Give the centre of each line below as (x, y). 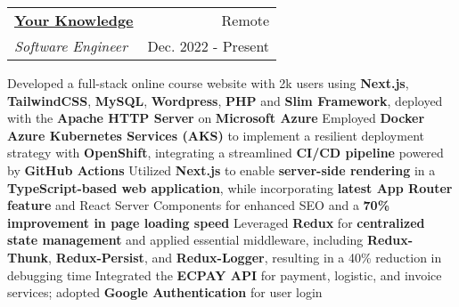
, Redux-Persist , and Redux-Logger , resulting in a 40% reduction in (245, 257)
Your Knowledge (74, 20)
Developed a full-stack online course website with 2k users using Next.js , (208, 83)
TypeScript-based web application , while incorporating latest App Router (230, 187)
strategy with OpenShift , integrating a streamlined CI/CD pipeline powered (225, 153)
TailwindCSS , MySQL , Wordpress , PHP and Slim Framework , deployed (225, 100)
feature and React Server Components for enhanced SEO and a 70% (199, 205)
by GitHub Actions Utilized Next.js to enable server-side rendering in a (221, 170)
